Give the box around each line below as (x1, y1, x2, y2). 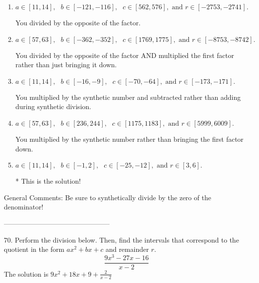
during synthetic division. (15, 101, 92, 112)
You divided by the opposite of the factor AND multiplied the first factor (15, 50, 234, 60)
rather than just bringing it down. (15, 59, 117, 70)
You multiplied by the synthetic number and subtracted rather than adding (15, 92, 241, 102)
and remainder (105, 244, 149, 254)
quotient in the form (4, 244, 65, 254)
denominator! (4, 202, 43, 212)
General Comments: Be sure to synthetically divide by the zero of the (4, 192, 211, 202)
